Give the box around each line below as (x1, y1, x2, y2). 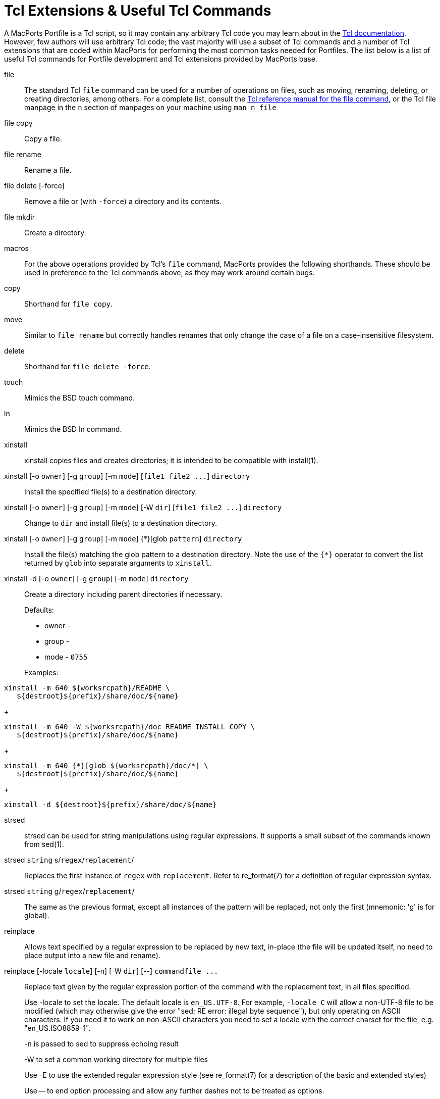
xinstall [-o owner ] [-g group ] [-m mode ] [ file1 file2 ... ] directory (4, 471, 250, 480)
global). (24, 911, 49, 920)
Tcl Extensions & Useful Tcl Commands (4, 2, 271, 19)
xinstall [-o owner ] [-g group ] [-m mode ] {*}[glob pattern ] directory (4, 534, 242, 543)
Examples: (24, 668, 59, 677)
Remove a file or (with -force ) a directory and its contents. (24, 196, 222, 206)
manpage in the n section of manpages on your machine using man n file (24, 103, 277, 112)
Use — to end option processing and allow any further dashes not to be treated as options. (24, 1086, 324, 1095)
